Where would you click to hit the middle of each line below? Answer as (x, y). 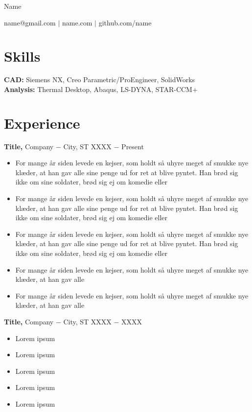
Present (133, 146)
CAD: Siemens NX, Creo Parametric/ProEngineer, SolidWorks (100, 80)
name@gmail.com (30, 22)
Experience (42, 123)
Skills (22, 56)
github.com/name (125, 22)
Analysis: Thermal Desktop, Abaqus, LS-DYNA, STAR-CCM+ (101, 89)
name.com (77, 22)
